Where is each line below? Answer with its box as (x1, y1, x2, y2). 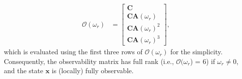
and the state (4, 65, 43, 76)
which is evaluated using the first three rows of (4, 47, 143, 57)
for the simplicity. (170, 47, 223, 57)
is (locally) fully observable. (51, 65, 134, 76)
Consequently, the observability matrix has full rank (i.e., (4, 56, 174, 66)
